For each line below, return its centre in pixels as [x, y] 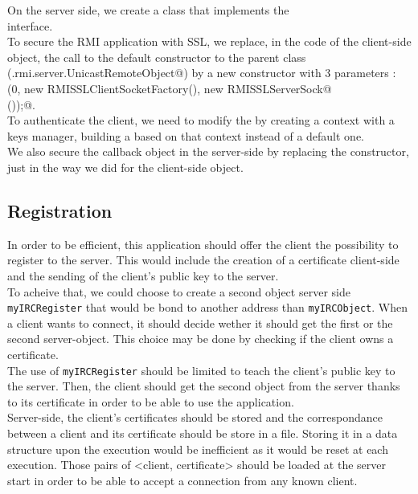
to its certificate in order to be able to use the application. [151, 401]
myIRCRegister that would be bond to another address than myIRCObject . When [207, 307]
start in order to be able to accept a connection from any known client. [182, 480]
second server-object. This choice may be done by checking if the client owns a [201, 339]
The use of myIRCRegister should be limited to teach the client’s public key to [201, 370]
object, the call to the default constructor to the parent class [157, 57]
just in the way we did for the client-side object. [125, 167]
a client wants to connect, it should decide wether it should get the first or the [200, 323]
